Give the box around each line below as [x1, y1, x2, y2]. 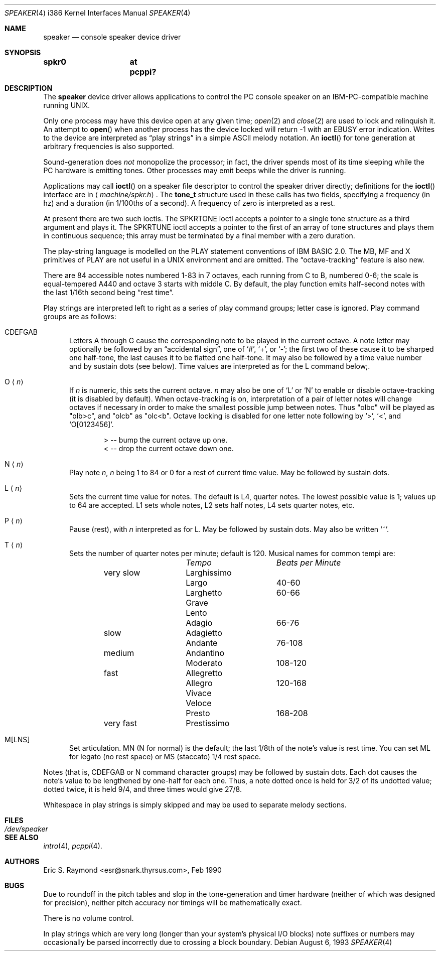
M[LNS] [5, 735, 30, 744]
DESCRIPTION [5, 84, 53, 92]
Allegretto [186, 668, 223, 678]
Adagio [186, 618, 213, 628]
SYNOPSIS [5, 48, 41, 57]
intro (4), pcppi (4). [43, 842, 102, 850]
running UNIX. [43, 101, 90, 109]
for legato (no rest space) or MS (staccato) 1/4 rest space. [69, 752, 261, 761]
